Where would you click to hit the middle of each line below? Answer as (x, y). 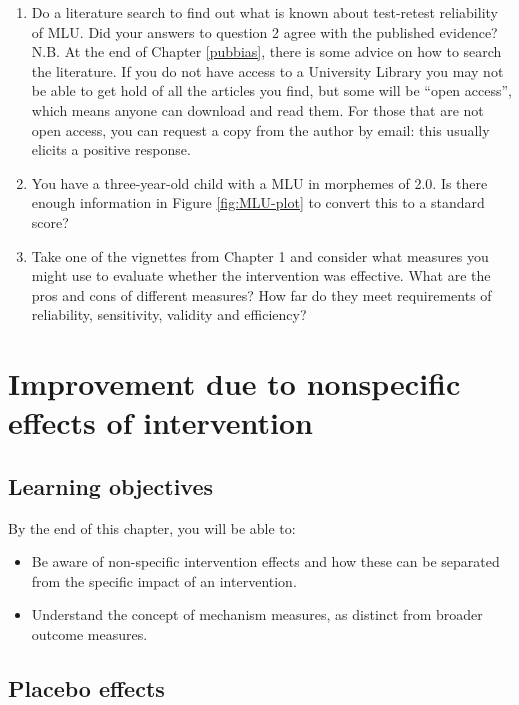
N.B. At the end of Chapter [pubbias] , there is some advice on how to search (266, 51)
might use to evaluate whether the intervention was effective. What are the (261, 275)
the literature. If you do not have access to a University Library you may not (267, 70)
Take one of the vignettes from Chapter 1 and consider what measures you (260, 255)
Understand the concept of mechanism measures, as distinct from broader (257, 614)
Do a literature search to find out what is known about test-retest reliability (264, 12)
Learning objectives (111, 485)
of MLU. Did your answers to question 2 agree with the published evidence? (264, 31)
